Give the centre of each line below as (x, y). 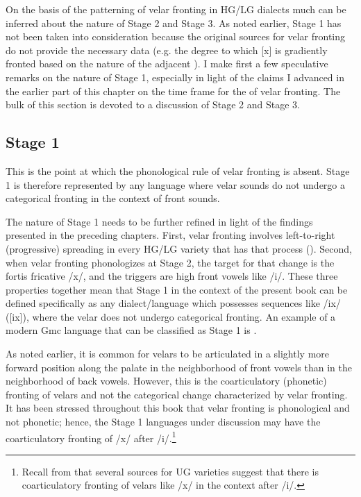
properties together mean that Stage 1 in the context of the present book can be (177, 289)
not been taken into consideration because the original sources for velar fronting (176, 36)
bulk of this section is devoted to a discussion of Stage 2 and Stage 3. (153, 104)
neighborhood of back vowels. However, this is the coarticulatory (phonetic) (166, 381)
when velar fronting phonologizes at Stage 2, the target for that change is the (170, 262)
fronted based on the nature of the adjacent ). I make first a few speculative (167, 64)
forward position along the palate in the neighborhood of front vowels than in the (179, 367)
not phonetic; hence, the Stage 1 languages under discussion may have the (163, 422)
